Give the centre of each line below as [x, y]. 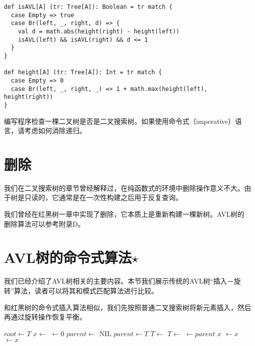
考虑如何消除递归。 [55, 130]
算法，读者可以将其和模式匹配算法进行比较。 [86, 290]
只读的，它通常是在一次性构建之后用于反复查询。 [103, 197]
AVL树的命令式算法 [68, 257]
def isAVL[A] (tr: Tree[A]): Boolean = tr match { [88, 7]
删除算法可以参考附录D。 [44, 223]
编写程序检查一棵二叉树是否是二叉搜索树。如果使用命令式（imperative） [119, 121]
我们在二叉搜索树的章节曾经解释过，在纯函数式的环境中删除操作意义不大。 [124, 187]
